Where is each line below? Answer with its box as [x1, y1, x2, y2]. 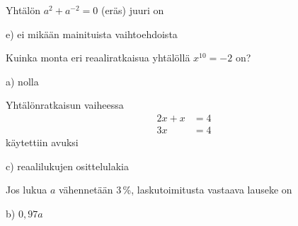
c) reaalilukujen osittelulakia [6, 158, 129, 173]
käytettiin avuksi [6, 135, 79, 150]
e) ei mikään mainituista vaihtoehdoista [6, 26, 178, 41]
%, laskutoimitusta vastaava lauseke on [122, 182, 292, 197]
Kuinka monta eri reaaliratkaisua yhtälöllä [6, 50, 190, 65]
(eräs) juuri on [101, 3, 164, 17]
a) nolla [6, 73, 39, 88]
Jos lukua [6, 182, 47, 197]
